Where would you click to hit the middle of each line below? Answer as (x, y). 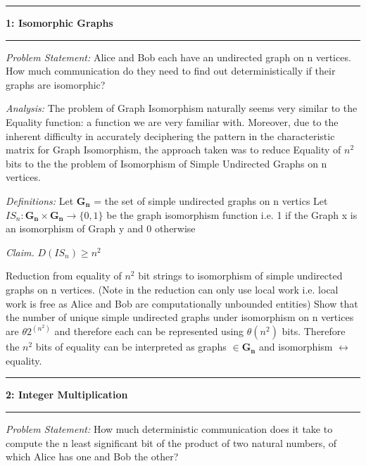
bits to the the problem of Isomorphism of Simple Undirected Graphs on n (166, 163)
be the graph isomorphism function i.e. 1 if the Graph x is (232, 214)
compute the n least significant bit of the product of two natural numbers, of (171, 442)
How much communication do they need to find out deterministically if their (171, 71)
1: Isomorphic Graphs (59, 23)
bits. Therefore (314, 331)
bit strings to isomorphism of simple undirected (240, 276)
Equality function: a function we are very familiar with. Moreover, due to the (172, 121)
